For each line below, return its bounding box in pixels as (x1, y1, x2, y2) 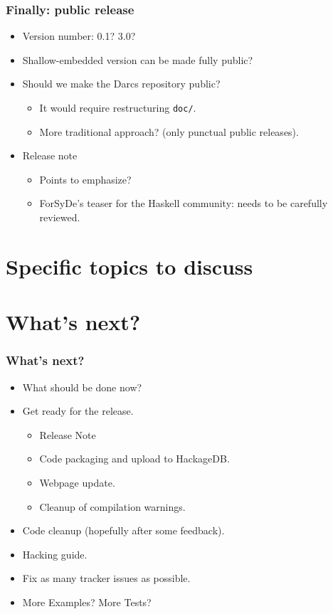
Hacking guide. (22, 546, 88, 561)
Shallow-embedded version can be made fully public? (22, 52, 253, 67)
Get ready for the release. (22, 403, 134, 418)
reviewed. (39, 210, 80, 225)
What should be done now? (22, 379, 142, 394)
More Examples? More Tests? (22, 594, 152, 609)
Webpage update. (39, 475, 115, 489)
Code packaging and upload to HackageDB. (39, 451, 230, 466)
